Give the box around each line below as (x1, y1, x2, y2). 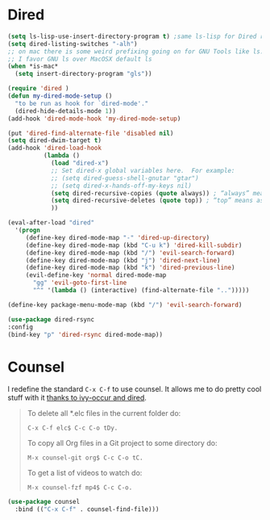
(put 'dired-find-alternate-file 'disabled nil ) (7, 129, 174, 137)
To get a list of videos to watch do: (27, 468, 143, 478)
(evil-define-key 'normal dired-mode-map (25, 271, 167, 279)
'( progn (15, 226, 41, 235)
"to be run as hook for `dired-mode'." (15, 99, 149, 107)
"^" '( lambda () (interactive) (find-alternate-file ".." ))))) (32, 287, 250, 295)
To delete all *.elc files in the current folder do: (27, 409, 181, 418)
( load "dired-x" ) (50, 159, 110, 167)
